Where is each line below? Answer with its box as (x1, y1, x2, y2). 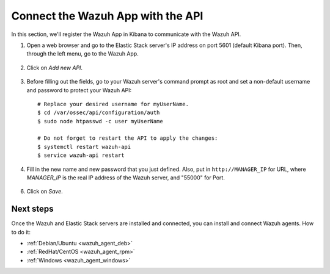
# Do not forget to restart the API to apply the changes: (37, 135, 218, 142)
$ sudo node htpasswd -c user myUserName (37, 118, 163, 124)
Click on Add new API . (26, 64, 82, 71)
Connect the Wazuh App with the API (11, 9, 204, 23)
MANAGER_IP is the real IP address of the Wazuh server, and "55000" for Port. (26, 174, 226, 181)
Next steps (11, 204, 54, 214)
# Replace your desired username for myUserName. (37, 101, 189, 107)
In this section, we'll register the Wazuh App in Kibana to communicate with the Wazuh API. (11, 31, 241, 38)
